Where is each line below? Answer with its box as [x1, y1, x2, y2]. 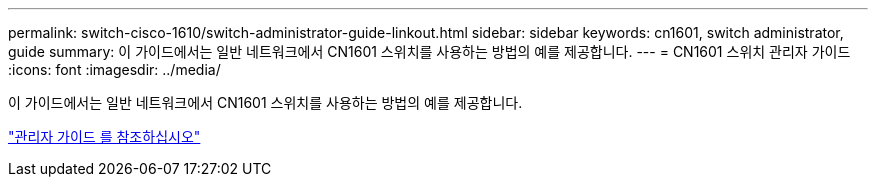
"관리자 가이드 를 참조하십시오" [8, 128, 201, 145]
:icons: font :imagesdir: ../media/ [8, 61, 221, 78]
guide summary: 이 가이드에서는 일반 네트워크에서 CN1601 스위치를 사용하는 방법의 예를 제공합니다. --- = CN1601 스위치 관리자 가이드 [8, 43, 851, 60]
